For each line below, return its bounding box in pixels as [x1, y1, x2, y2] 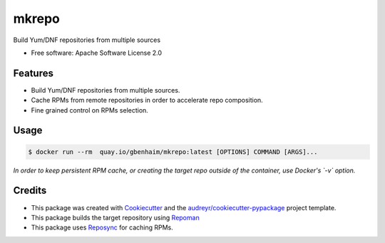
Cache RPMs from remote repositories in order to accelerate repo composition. [31, 96, 263, 105]
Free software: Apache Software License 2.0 [31, 48, 163, 57]
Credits [13, 185, 47, 197]
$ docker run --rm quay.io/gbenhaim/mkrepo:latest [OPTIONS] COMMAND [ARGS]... [28, 148, 318, 156]
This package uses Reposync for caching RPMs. [31, 223, 174, 232]
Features [13, 67, 53, 79]
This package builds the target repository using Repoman [31, 213, 200, 222]
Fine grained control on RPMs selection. [31, 105, 149, 114]
